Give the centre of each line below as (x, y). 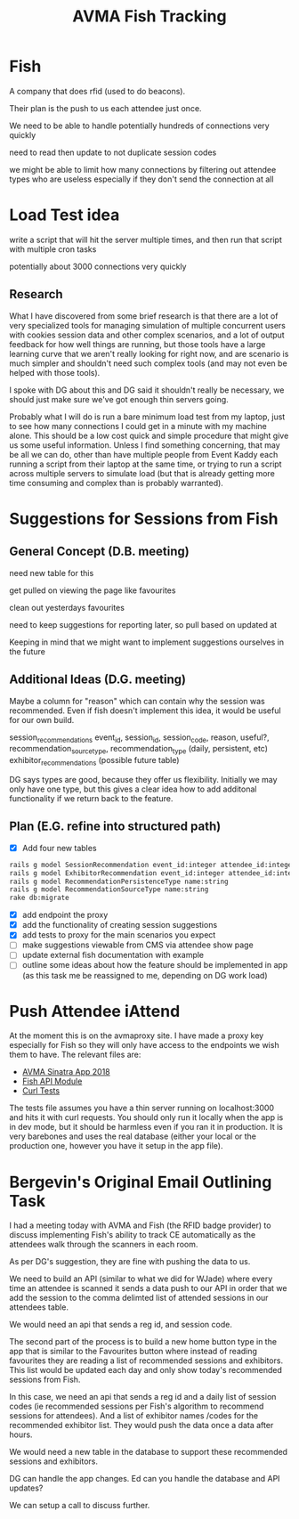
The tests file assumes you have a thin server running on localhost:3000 (141, 1108)
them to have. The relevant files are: (75, 1055)
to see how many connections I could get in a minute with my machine (138, 426)
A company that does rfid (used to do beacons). (97, 91)
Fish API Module (52, 1081)
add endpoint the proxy (65, 915)
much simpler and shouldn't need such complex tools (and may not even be (148, 363)
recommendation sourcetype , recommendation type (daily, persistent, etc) (139, 750)
